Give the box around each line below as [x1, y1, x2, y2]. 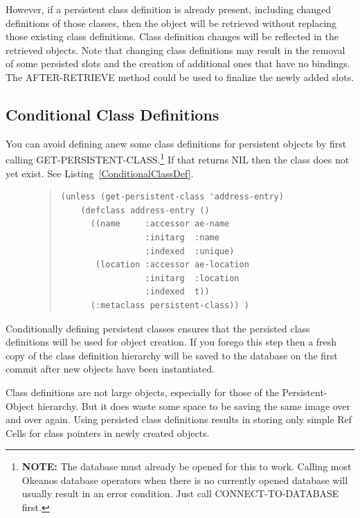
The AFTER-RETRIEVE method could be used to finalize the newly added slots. [6, 69, 354, 84]
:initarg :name [145, 232, 219, 242]
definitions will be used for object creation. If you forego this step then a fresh [6, 334, 337, 349]
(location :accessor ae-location [95, 260, 249, 270]
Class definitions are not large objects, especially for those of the [6, 384, 279, 399]
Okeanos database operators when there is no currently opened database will [21, 472, 348, 487]
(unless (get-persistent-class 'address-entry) [60, 192, 284, 202]
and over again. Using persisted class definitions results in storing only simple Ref [6, 412, 352, 427]
